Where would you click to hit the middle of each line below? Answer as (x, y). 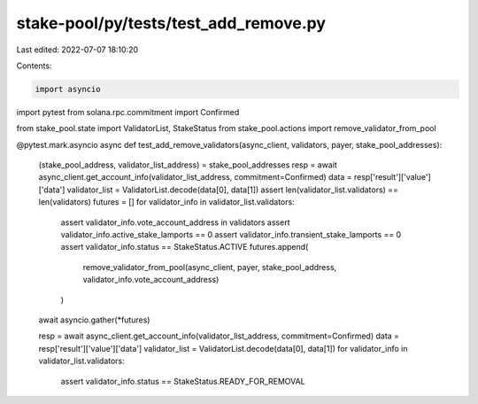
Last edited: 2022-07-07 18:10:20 (77, 50)
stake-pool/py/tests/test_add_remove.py (171, 23)
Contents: (34, 66)
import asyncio (68, 89)
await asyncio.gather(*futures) (94, 320)
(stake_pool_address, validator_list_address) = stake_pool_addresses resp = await (188, 165)
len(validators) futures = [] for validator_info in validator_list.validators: (167, 202)
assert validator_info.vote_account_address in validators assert (175, 222)
